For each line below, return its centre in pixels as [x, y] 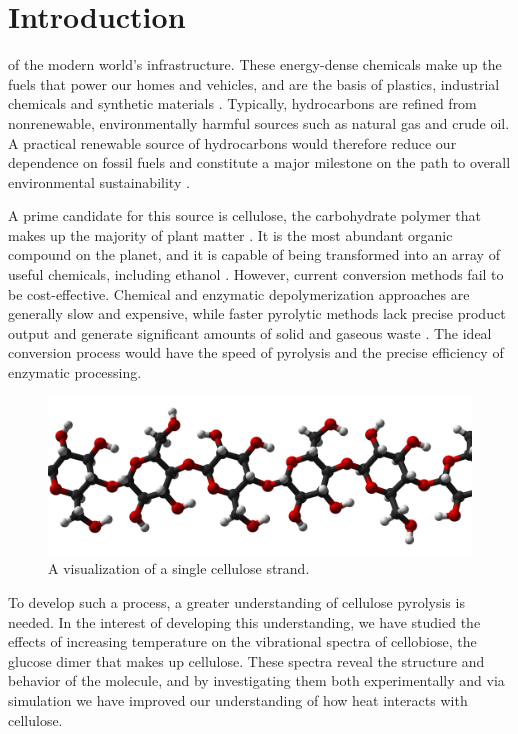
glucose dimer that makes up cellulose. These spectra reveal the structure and [246, 660]
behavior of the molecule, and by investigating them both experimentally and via [256, 680]
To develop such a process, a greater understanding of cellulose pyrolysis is [236, 601]
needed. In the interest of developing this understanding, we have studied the [244, 621]
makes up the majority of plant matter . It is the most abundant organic [230, 234]
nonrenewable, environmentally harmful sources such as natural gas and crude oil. [259, 122]
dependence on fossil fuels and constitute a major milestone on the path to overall [259, 162]
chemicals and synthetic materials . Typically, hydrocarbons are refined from [242, 103]
